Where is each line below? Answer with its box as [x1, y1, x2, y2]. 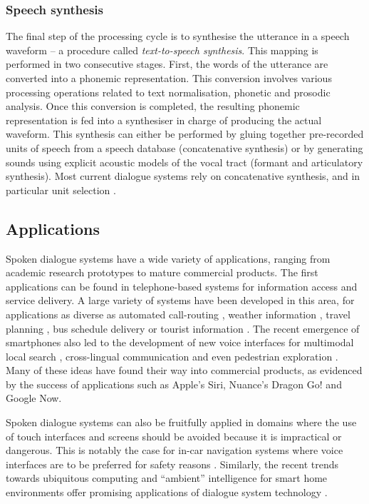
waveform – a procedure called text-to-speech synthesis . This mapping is [6, 42, 318, 57]
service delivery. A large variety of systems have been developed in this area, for [6, 293, 355, 308]
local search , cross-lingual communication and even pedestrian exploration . [6, 348, 338, 363]
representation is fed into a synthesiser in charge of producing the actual [6, 112, 322, 127]
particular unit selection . [6, 182, 116, 197]
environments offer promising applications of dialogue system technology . [6, 485, 328, 500]
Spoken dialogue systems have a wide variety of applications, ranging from [6, 251, 331, 266]
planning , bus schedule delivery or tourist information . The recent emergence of [6, 321, 360, 336]
